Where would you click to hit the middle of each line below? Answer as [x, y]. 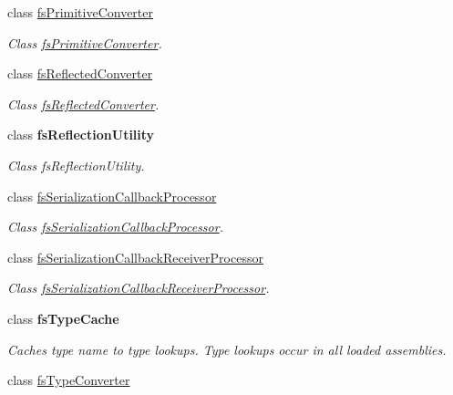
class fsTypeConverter [69, 380]
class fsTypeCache [63, 318]
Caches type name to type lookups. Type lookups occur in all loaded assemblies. [227, 349]
